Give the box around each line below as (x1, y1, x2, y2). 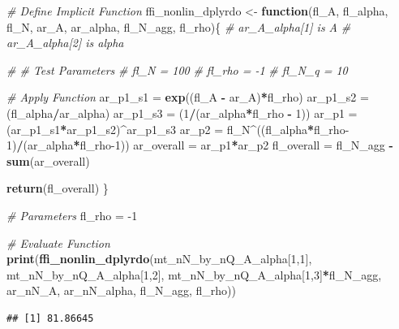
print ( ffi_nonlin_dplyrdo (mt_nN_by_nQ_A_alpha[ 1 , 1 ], (6, 250, 312, 267)
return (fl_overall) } (6, 180, 109, 197)
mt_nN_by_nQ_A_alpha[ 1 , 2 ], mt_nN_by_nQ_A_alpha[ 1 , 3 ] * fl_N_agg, (6, 266, 382, 283)
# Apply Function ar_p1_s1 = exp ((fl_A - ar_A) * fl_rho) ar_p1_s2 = (6, 89, 369, 106)
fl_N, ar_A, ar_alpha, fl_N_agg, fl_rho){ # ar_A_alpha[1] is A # (6, 18, 351, 35)
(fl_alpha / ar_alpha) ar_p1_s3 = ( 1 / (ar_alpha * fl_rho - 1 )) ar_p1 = (6, 104, 358, 121)
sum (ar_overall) (6, 152, 90, 169)
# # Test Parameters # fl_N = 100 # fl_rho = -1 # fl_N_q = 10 (6, 61, 348, 78)
